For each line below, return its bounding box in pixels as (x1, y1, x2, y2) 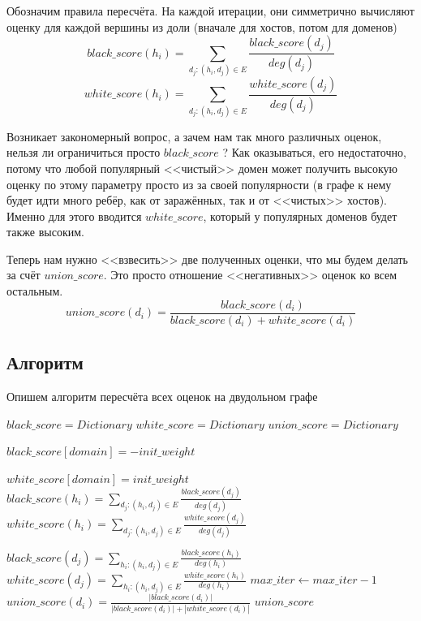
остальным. (6, 282, 63, 300)
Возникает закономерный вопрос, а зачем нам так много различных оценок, (6, 127, 382, 144)
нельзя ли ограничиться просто (6, 144, 161, 161)
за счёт (6, 266, 41, 283)
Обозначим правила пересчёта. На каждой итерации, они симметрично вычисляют (6, 2, 415, 19)
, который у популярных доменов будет (203, 207, 397, 224)
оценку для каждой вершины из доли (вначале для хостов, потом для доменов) (6, 18, 397, 35)
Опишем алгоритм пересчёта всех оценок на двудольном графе (6, 387, 318, 404)
